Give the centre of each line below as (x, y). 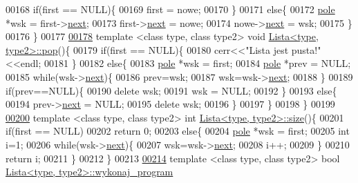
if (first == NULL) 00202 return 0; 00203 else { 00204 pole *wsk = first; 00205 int (178, 131)
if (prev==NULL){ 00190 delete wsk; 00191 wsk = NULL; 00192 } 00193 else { (171, 90)
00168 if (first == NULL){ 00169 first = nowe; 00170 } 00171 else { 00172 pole (170, 9)
